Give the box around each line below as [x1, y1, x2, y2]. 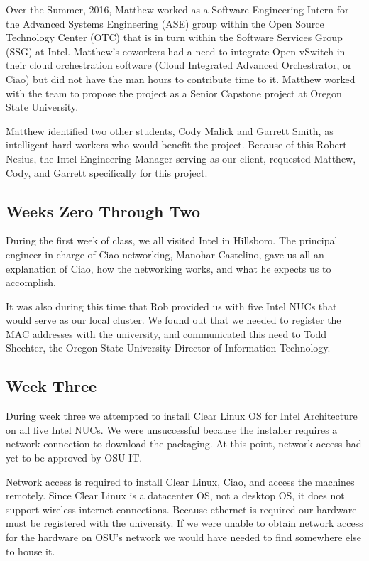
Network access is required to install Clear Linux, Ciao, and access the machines [6, 474, 355, 489]
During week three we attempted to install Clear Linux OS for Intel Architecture [6, 408, 358, 423]
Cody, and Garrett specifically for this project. [6, 165, 208, 180]
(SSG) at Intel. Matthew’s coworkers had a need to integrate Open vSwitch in [6, 43, 346, 58]
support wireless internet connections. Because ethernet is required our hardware [6, 501, 357, 516]
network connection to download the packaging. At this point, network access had [6, 436, 362, 451]
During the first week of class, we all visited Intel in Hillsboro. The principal [6, 233, 338, 248]
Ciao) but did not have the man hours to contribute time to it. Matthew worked [6, 71, 356, 86]
